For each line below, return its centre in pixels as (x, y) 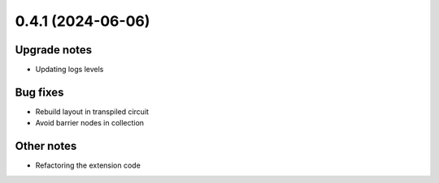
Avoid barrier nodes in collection (90, 123)
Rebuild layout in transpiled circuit (92, 111)
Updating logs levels (70, 70)
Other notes (46, 146)
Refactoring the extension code (88, 165)
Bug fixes (39, 92)
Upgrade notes (54, 50)
